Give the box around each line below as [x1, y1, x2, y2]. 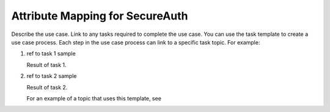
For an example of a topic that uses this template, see [26, 94, 162, 102]
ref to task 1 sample [26, 50, 76, 57]
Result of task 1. [26, 61, 67, 68]
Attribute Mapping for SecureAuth [11, 9, 189, 23]
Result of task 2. [26, 83, 68, 91]
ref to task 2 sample [26, 72, 77, 80]
